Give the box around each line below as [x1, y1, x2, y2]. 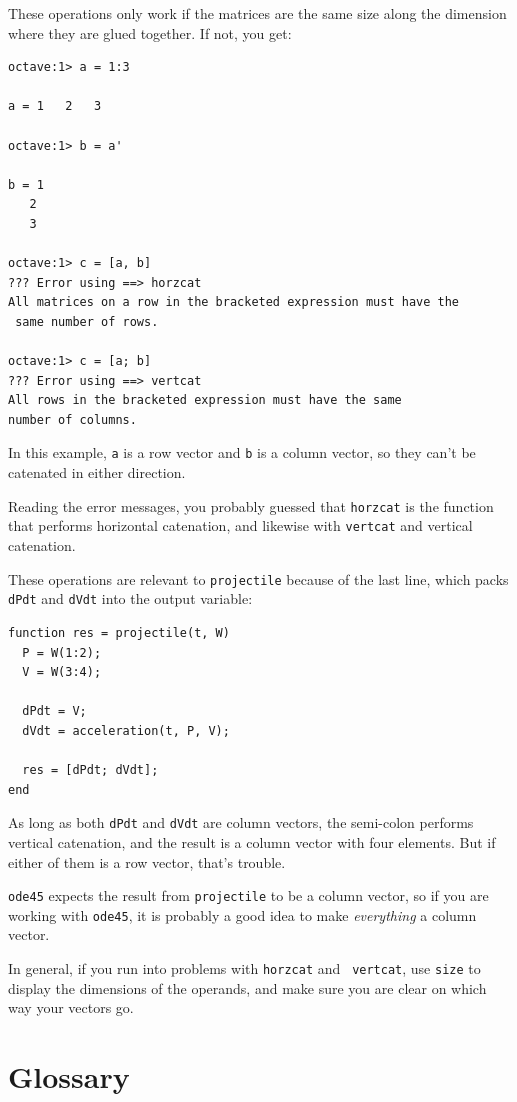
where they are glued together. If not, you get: [8, 22, 292, 43]
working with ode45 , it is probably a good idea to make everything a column [8, 904, 477, 925]
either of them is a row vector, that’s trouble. [8, 851, 286, 872]
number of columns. [8, 412, 137, 427]
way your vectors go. [8, 997, 134, 1018]
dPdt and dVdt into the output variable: [8, 588, 253, 609]
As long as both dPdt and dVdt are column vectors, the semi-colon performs [8, 812, 474, 833]
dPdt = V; [22, 704, 87, 719]
